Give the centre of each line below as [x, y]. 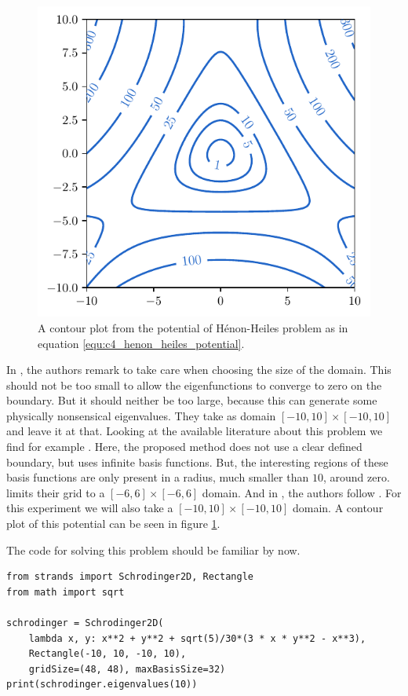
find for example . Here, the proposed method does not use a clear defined [184, 447]
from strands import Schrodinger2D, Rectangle [130, 577]
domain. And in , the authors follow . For [302, 492]
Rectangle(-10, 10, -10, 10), [107, 654]
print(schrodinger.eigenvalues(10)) [102, 685]
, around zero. [356, 477]
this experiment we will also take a [90, 508]
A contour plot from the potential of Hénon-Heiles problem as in [193, 327]
